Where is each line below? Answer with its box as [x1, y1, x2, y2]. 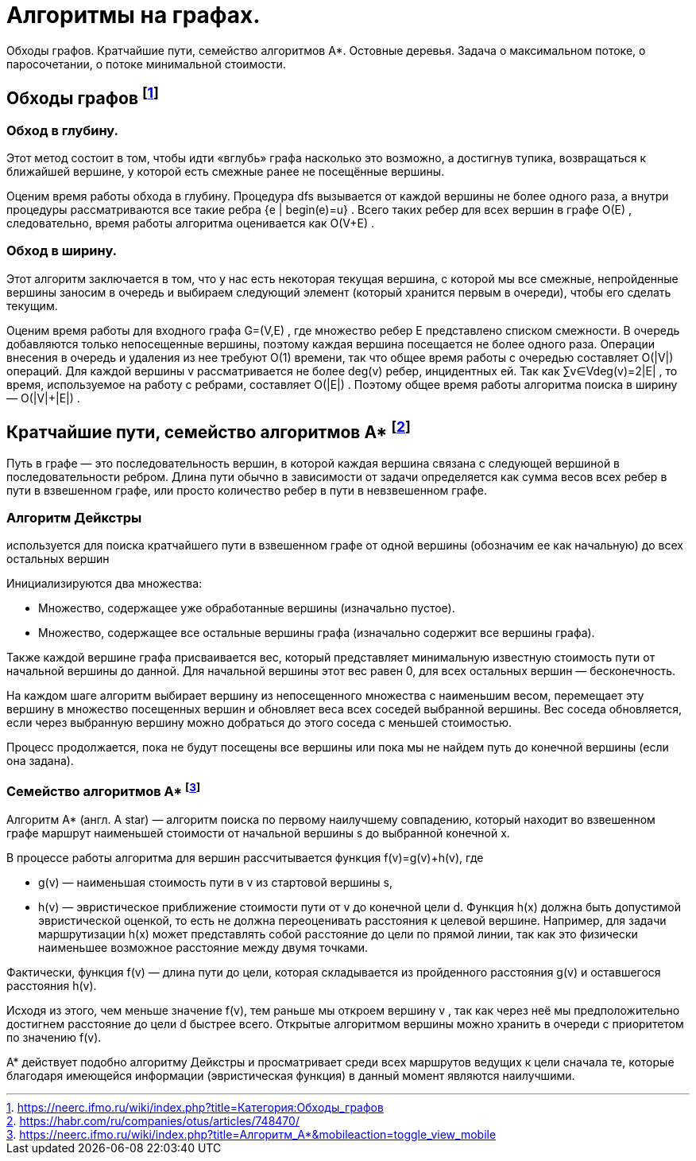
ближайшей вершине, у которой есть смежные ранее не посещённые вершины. [6, 164, 445, 178]
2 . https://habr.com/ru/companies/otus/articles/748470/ [6, 1113, 300, 1128]
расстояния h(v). [6, 978, 97, 992]
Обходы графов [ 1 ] [6, 84, 159, 109]
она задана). [6, 754, 74, 768]
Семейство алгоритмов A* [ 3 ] [6, 780, 201, 800]
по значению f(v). [6, 1030, 102, 1044]
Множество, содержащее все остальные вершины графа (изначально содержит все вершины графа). [38, 626, 595, 640]
